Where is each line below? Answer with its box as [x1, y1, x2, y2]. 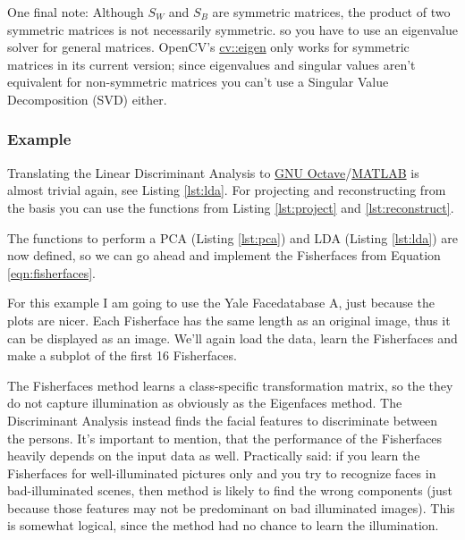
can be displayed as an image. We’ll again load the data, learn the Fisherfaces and [7, 328, 458, 347]
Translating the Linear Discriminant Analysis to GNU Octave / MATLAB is [7, 163, 419, 181]
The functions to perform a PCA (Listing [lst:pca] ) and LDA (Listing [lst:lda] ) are [7, 228, 458, 247]
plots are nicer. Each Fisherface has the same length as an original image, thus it [7, 310, 451, 329]
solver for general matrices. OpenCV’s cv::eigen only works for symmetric [7, 38, 410, 56]
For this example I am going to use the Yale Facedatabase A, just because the [7, 293, 435, 312]
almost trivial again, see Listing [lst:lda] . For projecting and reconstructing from [7, 181, 446, 199]
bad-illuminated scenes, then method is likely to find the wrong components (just [7, 481, 452, 500]
